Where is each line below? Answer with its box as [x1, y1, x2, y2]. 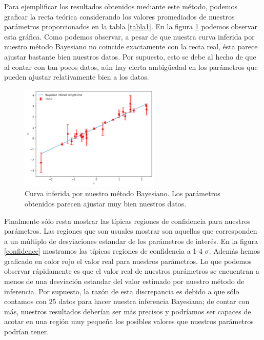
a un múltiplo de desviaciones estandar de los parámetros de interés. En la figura [4, 235, 258, 246]
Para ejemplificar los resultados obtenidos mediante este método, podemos [4, 1, 237, 11]
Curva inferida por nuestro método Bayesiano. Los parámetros [25, 188, 220, 199]
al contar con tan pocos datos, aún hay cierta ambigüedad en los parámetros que [4, 61, 258, 72]
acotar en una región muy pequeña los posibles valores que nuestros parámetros [4, 316, 254, 327]
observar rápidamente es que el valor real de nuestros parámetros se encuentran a [4, 266, 259, 276]
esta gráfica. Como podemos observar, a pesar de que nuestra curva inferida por [4, 31, 255, 42]
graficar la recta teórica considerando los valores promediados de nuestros [4, 11, 235, 22]
